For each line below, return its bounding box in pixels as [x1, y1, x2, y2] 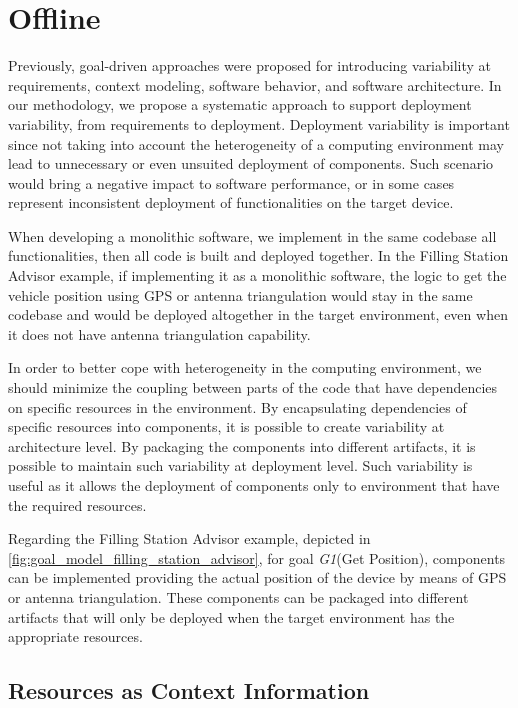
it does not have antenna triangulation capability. [8, 323, 311, 344]
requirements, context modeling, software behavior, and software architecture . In [8, 74, 502, 95]
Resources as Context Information [8, 675, 370, 706]
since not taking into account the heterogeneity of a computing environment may [8, 133, 504, 154]
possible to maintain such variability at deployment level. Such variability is [8, 455, 473, 476]
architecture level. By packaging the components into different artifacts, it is [8, 435, 476, 456]
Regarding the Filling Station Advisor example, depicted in [8, 528, 371, 549]
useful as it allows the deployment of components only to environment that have [8, 475, 500, 495]
